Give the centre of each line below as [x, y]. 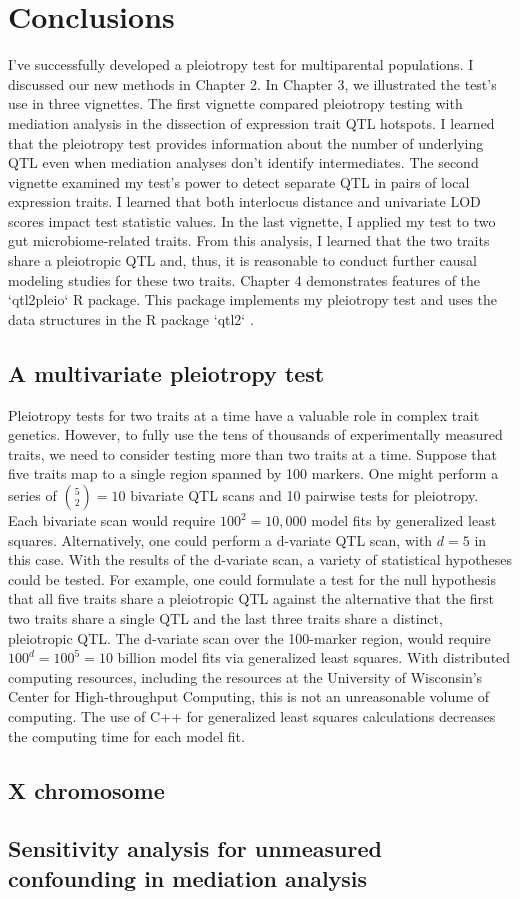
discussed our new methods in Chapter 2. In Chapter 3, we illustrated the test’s [252, 83]
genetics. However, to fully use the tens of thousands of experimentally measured [255, 434]
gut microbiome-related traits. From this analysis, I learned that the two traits [249, 240]
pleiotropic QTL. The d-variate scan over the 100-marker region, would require [249, 637]
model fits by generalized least [404, 520]
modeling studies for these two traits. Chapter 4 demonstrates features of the [244, 279]
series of [32, 495]
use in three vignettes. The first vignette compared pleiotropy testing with [235, 103]
